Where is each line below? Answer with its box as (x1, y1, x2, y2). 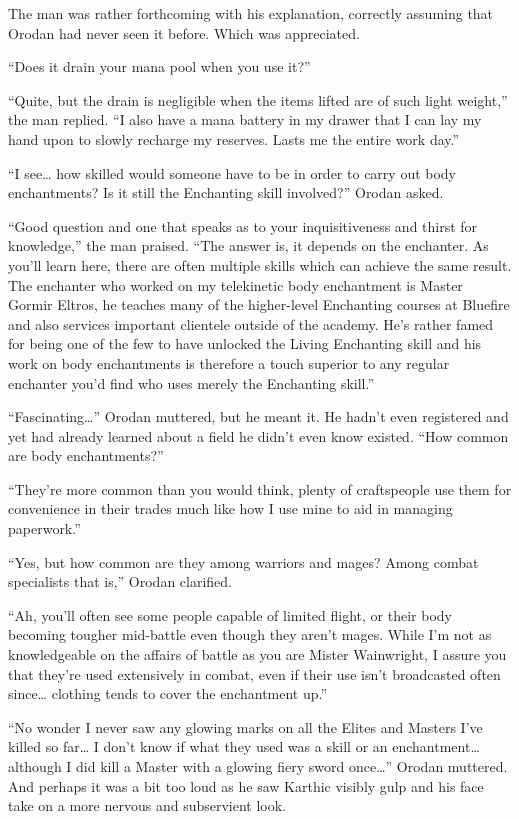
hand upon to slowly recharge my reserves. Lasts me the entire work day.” (8, 128, 460, 149)
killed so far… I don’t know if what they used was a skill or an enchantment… (8, 736, 480, 757)
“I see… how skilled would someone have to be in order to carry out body (8, 162, 457, 183)
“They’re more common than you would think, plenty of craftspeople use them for (8, 478, 512, 499)
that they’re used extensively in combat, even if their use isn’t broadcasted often (8, 663, 501, 684)
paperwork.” (8, 518, 81, 539)
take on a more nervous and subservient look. (8, 795, 287, 816)
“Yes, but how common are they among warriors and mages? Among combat (8, 551, 479, 572)
